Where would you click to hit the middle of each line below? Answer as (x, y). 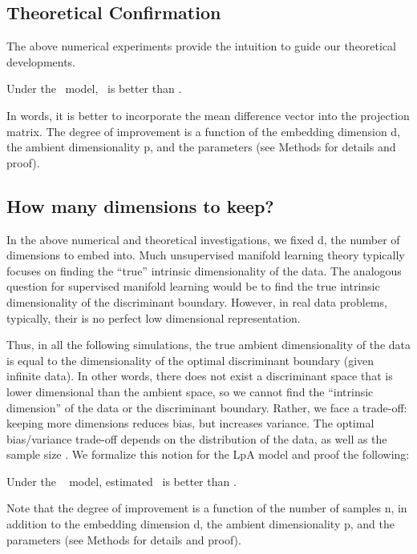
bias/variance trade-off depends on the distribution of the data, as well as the (197, 438)
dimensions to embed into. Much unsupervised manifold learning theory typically (206, 255)
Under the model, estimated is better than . (121, 481)
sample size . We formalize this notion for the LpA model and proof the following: (208, 454)
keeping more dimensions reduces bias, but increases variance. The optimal (190, 423)
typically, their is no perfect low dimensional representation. (154, 317)
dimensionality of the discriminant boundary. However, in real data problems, (197, 301)
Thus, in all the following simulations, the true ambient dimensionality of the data (208, 345)
